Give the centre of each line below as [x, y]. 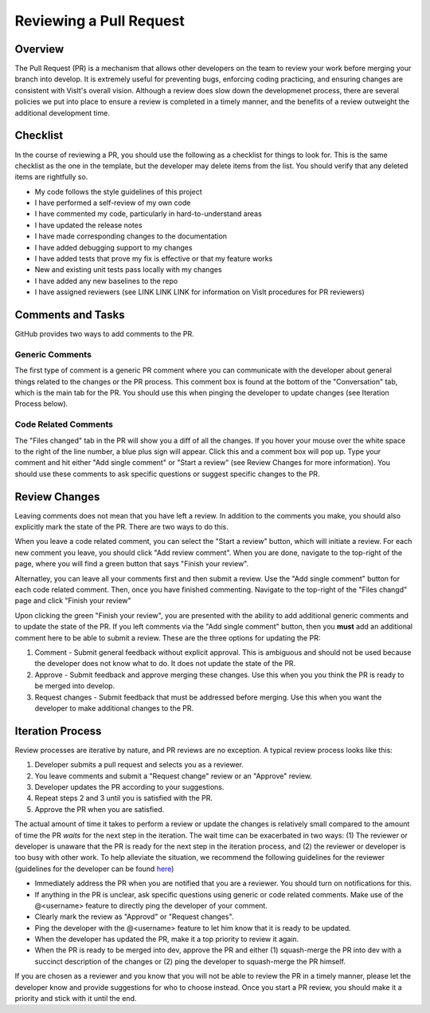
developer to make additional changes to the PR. [114, 708]
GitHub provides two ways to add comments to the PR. [104, 334]
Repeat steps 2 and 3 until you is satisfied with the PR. [124, 798]
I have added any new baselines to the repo [106, 281]
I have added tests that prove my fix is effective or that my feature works [154, 258]
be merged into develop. [75, 686]
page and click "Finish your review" [73, 601]
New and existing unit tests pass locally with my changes [128, 270]
